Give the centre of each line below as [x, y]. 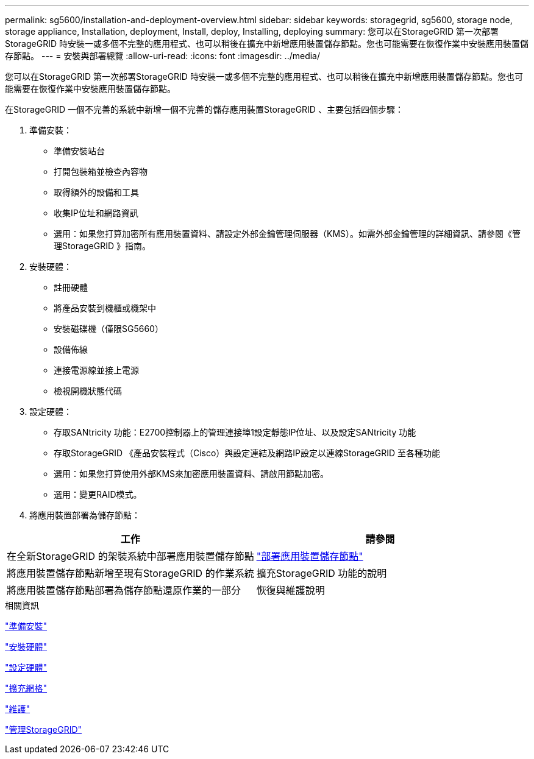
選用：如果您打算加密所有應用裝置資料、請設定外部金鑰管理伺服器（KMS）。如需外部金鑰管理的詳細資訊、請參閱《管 [287, 234]
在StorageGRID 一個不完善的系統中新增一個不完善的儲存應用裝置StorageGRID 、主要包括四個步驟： [204, 109]
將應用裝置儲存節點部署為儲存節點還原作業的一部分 [124, 590]
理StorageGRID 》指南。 [102, 246]
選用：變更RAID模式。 [98, 494]
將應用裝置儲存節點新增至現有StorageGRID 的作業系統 [130, 573]
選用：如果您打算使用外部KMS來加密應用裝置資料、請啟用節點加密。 [191, 474]
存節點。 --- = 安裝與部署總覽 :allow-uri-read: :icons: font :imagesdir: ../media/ [163, 56]
